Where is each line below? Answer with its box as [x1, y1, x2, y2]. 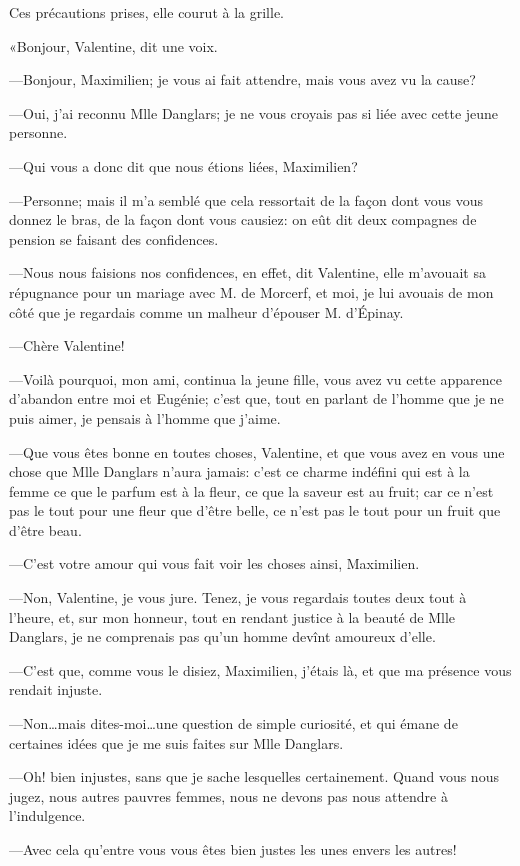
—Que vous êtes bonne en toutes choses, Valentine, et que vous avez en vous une [9, 441, 505, 462]
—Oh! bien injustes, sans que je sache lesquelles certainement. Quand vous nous [9, 766, 499, 787]
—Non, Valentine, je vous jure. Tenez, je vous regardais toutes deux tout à [9, 587, 467, 608]
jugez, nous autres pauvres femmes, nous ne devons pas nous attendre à [9, 785, 448, 806]
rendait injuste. [9, 679, 103, 700]
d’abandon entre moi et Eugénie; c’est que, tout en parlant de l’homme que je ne [9, 388, 504, 409]
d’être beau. [9, 519, 82, 540]
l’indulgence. [9, 805, 86, 826]
